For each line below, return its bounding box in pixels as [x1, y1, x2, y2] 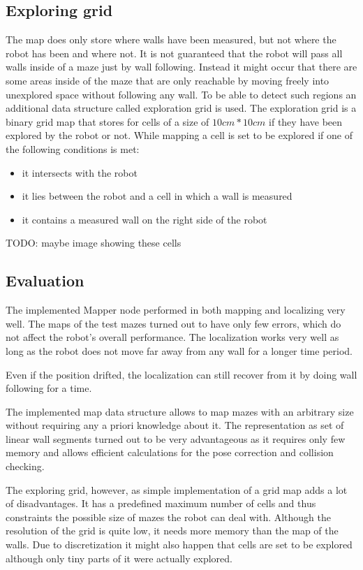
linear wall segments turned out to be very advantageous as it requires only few [6, 431, 346, 446]
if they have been [269, 114, 343, 129]
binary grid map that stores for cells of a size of [6, 114, 209, 129]
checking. [6, 459, 45, 474]
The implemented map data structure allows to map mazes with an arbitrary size [6, 404, 354, 418]
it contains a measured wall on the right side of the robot [22, 212, 267, 226]
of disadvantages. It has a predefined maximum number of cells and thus [6, 496, 316, 511]
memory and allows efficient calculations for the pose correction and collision [6, 445, 334, 460]
